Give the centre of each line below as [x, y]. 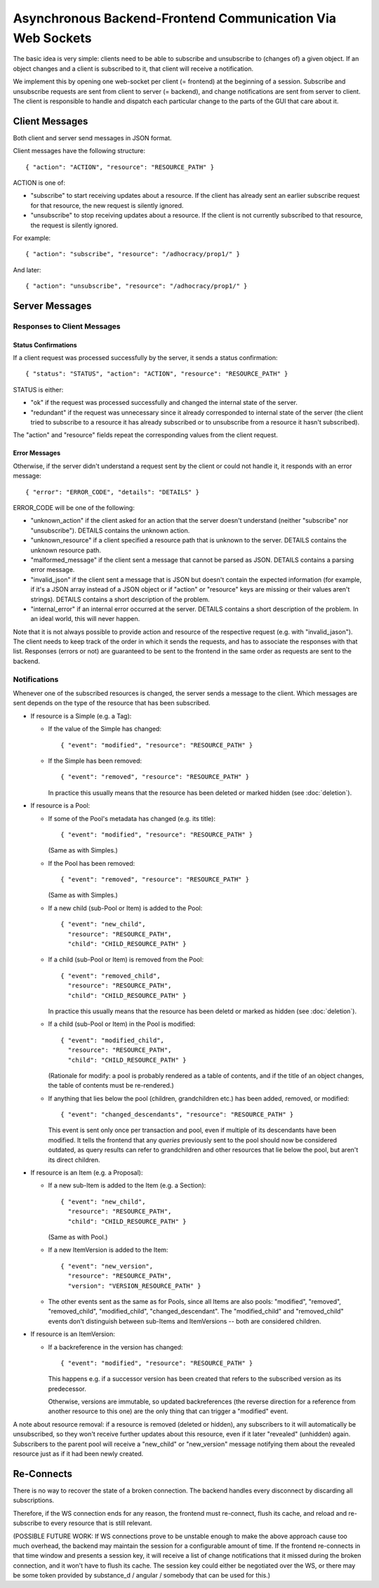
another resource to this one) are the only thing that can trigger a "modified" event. [168, 1411]
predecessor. [67, 1389]
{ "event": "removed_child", [111, 976]
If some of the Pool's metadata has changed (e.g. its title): [132, 818]
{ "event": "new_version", [107, 1266]
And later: [27, 269]
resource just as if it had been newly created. [78, 1454]
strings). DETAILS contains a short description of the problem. [120, 599]
